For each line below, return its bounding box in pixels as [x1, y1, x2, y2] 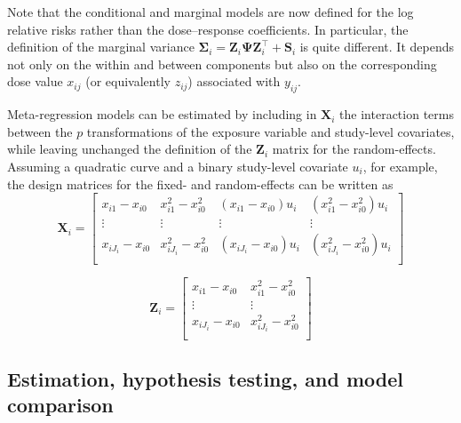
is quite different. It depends [299, 37, 454, 56]
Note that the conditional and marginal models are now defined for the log [7, 3, 414, 20]
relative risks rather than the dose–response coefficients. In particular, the [7, 20, 409, 38]
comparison [7, 391, 114, 419]
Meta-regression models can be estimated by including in [7, 105, 317, 124]
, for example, [362, 156, 438, 175]
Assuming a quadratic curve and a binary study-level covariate [7, 156, 348, 175]
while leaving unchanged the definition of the [7, 140, 252, 158]
